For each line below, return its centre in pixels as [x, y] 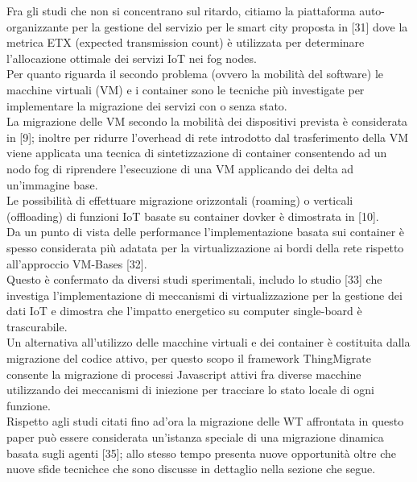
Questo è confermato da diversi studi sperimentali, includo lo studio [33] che [194, 279]
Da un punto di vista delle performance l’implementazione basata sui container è [206, 232]
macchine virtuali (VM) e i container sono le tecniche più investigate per [186, 89]
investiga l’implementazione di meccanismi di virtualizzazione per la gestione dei [204, 295]
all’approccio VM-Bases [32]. [77, 263]
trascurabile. [37, 326]
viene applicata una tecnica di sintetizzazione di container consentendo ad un [197, 153]
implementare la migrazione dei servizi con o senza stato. [147, 105]
